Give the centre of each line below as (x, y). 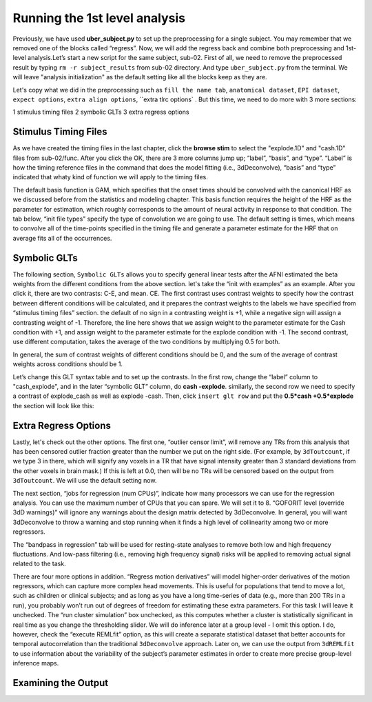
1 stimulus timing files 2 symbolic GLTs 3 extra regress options (101, 112)
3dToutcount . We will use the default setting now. (85, 481)
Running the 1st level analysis (99, 18)
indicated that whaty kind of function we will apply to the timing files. (110, 177)
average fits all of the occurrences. (62, 238)
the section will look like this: (53, 405)
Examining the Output (61, 683)
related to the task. (39, 564)
